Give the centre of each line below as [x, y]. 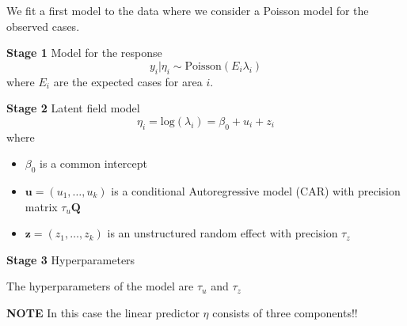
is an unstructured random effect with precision [223, 233]
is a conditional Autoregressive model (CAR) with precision [256, 190]
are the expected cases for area [128, 81]
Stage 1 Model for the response [84, 53]
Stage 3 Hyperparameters [71, 259]
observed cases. [43, 26]
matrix [41, 206]
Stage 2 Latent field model [73, 108]
